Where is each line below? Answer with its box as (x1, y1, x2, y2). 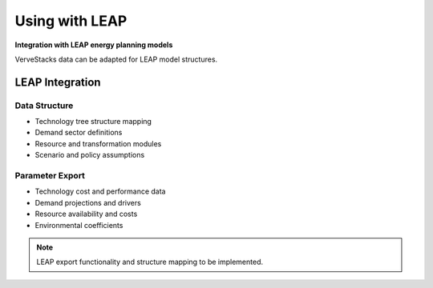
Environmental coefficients (34, 220, 123, 230)
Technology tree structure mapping (34, 117, 152, 126)
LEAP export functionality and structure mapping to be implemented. (36, 257, 264, 267)
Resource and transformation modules (34, 138, 162, 148)
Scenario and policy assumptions (34, 150, 145, 160)
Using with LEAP (14, 12, 127, 30)
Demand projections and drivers (34, 198, 142, 207)
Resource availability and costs (34, 209, 138, 219)
